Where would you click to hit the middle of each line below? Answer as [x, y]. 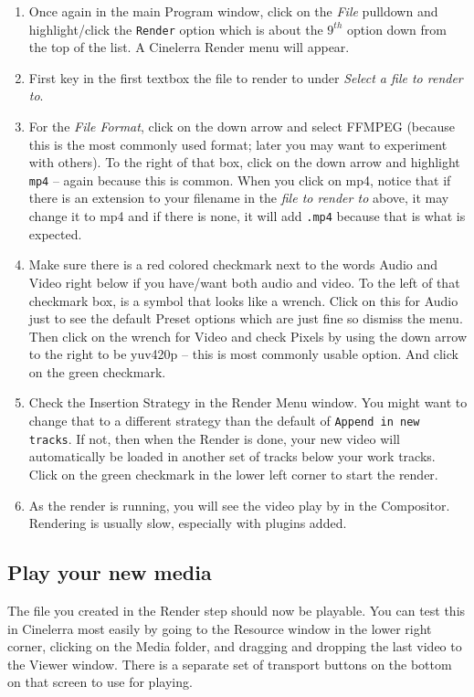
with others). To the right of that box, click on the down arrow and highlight [244, 162]
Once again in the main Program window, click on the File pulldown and [233, 11]
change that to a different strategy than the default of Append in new [224, 421]
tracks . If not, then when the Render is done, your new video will [214, 438]
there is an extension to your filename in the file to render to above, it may [239, 198]
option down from [397, 29]
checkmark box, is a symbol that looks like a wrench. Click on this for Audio [243, 300]
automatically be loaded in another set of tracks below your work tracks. [232, 456]
